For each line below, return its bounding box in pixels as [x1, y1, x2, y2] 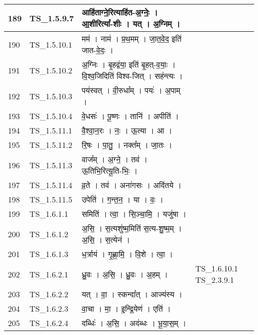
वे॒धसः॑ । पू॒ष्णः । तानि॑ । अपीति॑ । [81, 110, 179, 122]
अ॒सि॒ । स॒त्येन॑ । [81, 234, 130, 245]
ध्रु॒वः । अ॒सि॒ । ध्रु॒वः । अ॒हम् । [81, 268, 168, 280]
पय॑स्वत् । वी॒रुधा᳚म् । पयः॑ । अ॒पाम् [81, 84, 181, 96]
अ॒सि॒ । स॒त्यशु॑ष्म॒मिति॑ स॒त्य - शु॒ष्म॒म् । [81, 222, 182, 234]
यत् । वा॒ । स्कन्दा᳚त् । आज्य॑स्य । [81, 288, 183, 300]
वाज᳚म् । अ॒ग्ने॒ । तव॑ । [81, 153, 148, 165]
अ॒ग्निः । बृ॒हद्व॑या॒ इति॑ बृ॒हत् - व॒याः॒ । [81, 59, 176, 70]
